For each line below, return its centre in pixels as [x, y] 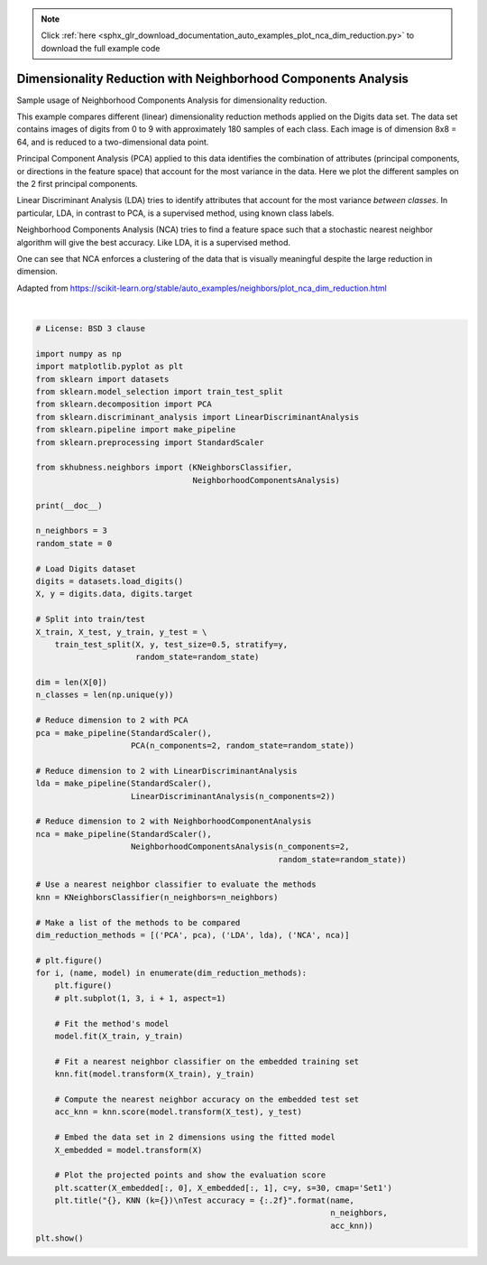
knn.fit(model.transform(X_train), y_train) [155, 1074]
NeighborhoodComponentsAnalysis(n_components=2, [240, 847]
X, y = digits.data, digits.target [114, 594]
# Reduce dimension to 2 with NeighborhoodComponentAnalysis [174, 821]
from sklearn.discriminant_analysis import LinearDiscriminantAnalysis [198, 417]
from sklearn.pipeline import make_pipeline [136, 430]
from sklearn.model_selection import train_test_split [159, 392]
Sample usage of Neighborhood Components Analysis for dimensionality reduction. [172, 100]
